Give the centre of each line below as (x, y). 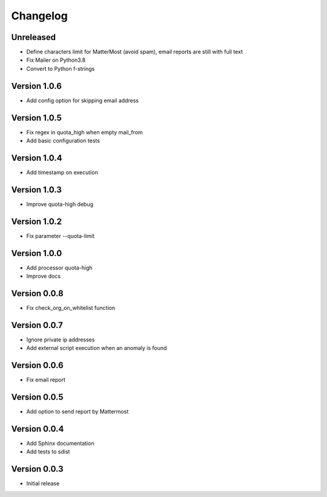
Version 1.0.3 (36, 190)
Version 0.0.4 (38, 429)
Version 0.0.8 (37, 293)
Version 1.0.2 (37, 221)
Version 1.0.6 (36, 86)
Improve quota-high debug (60, 204)
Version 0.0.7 (37, 325)
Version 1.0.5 (36, 118)
